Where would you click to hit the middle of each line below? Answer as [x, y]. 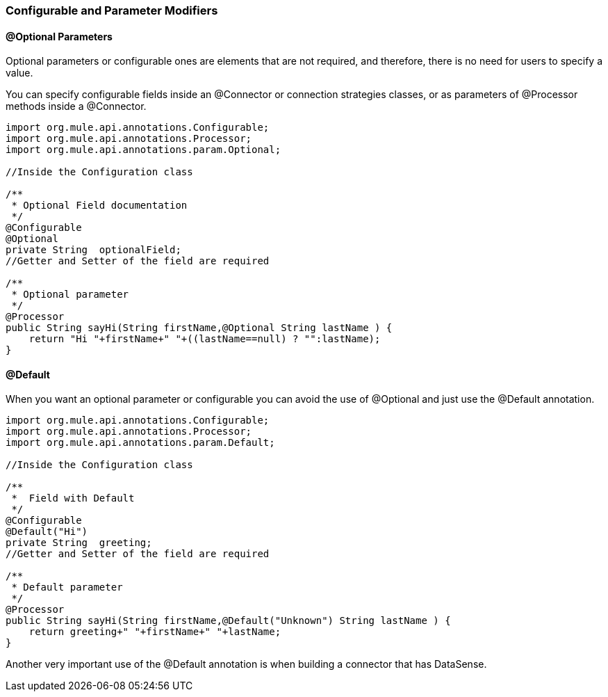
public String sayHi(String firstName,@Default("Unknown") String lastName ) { [228, 621]
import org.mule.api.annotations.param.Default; [140, 443]
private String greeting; [79, 543]
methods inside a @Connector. [76, 106]
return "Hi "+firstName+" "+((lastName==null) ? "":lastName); [205, 339]
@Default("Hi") [47, 532]
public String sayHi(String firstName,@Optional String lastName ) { [199, 328]
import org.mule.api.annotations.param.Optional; [143, 150]
